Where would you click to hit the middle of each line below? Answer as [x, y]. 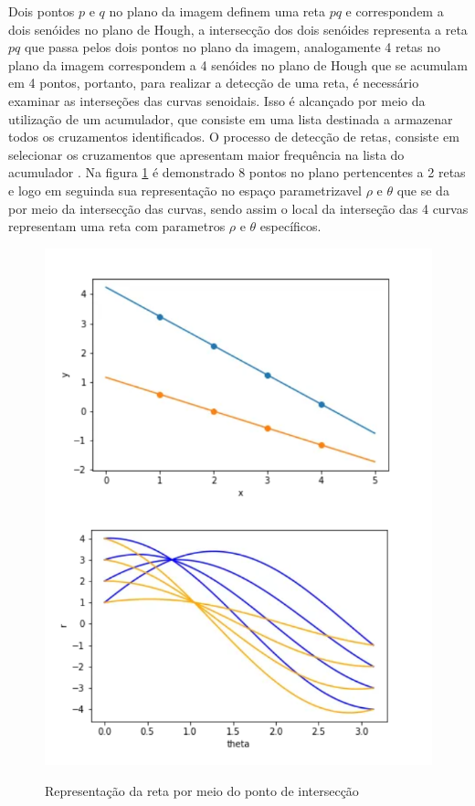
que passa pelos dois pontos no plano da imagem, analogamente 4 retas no [232, 47]
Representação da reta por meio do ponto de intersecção [202, 790]
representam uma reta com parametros [117, 226]
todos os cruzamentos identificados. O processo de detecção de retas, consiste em [234, 137]
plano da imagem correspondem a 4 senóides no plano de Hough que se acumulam [238, 64]
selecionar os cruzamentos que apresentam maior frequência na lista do [206, 154]
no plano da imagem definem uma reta [217, 11]
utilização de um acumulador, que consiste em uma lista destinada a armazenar [231, 118]
